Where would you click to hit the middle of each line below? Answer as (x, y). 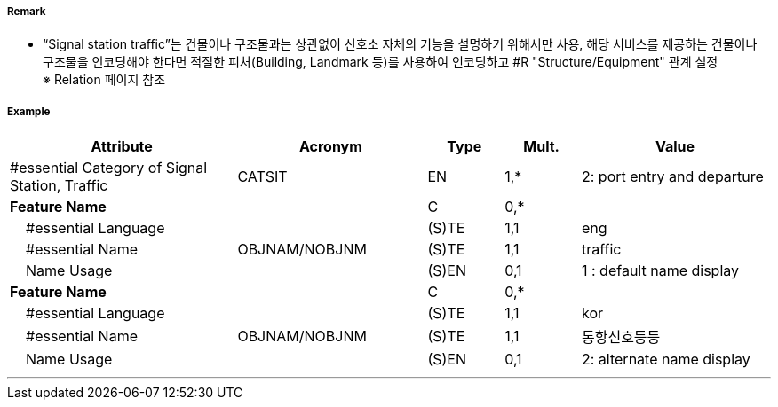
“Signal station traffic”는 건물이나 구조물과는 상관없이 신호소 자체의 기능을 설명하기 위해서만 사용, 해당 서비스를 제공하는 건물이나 (400, 44)
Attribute (122, 147)
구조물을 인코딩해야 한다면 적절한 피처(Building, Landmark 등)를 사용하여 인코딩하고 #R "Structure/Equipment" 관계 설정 (381, 62)
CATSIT (262, 177)
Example (29, 111)
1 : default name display (660, 271)
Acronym (330, 147)
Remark (27, 12)
